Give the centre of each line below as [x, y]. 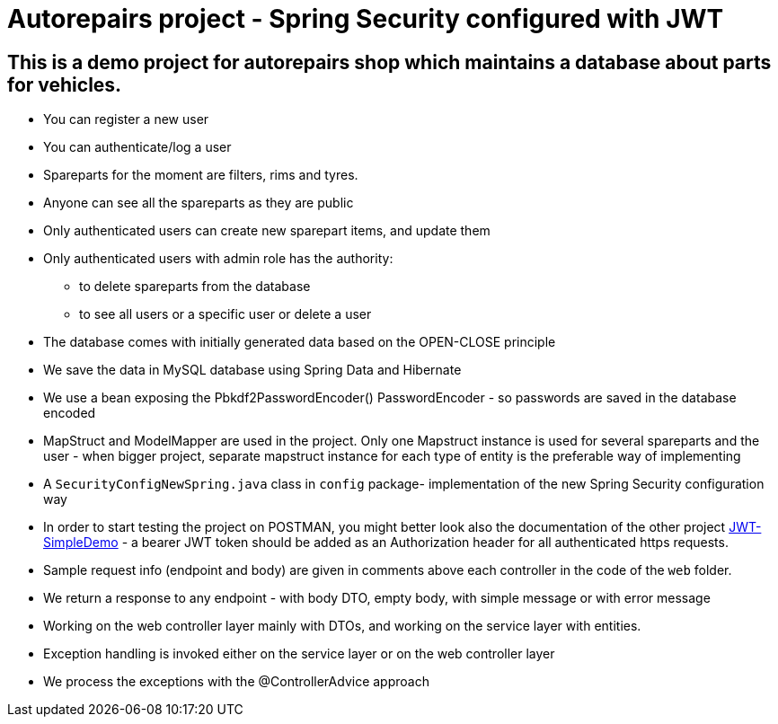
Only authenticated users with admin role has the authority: [218, 259]
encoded [70, 413]
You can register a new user [126, 119]
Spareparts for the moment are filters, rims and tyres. [201, 175]
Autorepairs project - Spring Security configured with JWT [366, 19]
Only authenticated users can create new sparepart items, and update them [267, 231]
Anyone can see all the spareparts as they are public [199, 203]
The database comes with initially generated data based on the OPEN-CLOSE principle [300, 342]
